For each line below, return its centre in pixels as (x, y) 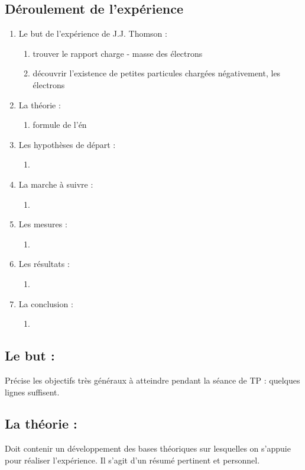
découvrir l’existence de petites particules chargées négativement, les (157, 73)
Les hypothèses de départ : (67, 144)
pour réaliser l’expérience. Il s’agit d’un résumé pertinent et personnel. (132, 460)
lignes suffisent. (32, 392)
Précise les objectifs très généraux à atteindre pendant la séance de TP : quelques (152, 380)
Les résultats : (44, 264)
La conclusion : (46, 303)
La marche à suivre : (56, 184)
